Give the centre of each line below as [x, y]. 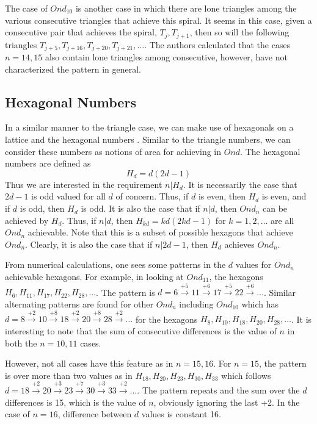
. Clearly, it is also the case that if [89, 244]
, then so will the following [239, 32]
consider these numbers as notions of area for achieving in [113, 151]
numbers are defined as [48, 163]
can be [275, 208]
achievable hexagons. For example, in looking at [94, 277]
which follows [246, 375]
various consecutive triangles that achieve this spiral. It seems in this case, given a [158, 20]
